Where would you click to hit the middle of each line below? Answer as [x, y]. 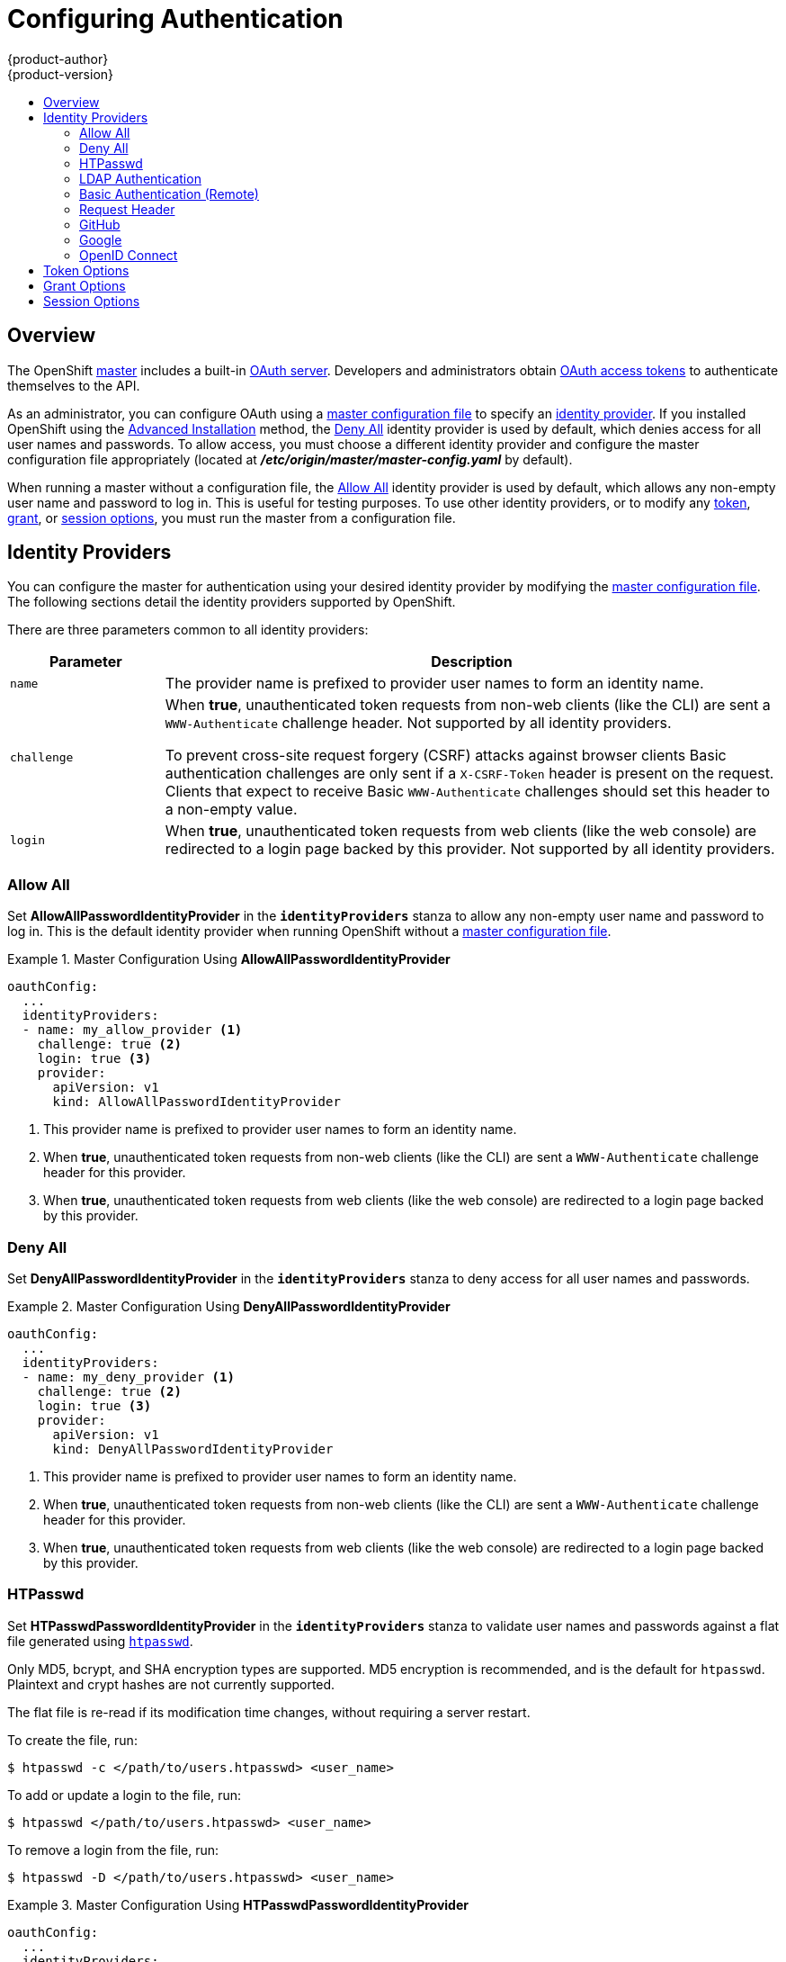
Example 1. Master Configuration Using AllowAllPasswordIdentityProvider [229, 959]
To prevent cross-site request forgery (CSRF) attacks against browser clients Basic [446, 756]
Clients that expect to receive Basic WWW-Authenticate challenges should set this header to [468, 792]
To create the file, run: [72, 1740]
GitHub [100, 224]
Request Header [127, 209]
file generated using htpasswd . [100, 1641]
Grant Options [85, 285]
